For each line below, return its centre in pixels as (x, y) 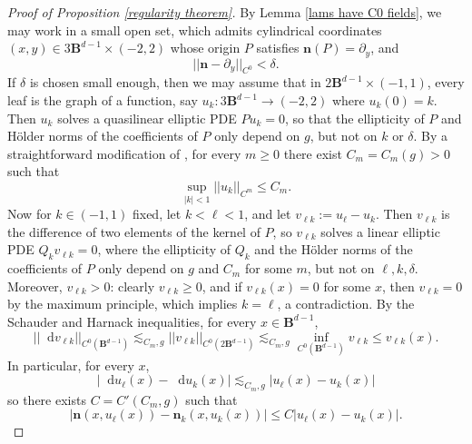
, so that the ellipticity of (355, 118)
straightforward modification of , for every (124, 153)
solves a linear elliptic (380, 231)
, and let (268, 214)
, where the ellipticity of (164, 249)
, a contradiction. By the (346, 304)
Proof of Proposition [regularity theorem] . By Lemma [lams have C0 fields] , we (225, 12)
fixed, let (157, 214)
